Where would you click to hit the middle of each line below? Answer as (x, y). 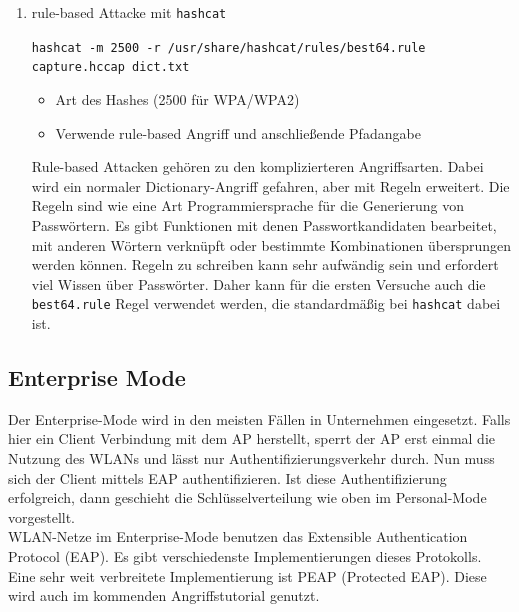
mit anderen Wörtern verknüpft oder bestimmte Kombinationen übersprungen (271, 244)
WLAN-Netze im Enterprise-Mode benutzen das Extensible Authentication (238, 536)
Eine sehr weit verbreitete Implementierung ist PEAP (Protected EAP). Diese (247, 575)
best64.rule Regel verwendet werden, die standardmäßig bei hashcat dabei (266, 303)
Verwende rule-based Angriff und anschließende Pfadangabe (238, 132)
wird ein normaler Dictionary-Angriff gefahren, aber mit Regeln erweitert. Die (270, 185)
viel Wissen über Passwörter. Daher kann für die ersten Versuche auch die (258, 283)
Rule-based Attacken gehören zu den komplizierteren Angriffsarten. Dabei (257, 166)
